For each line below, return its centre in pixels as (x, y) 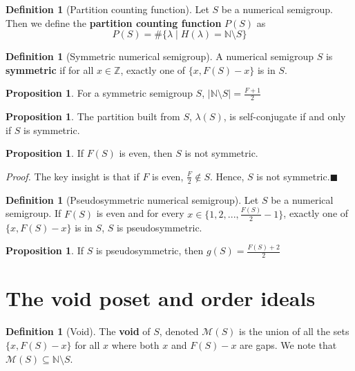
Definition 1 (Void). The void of (78, 331)
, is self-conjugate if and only (285, 116)
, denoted (179, 331)
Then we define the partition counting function (114, 22)
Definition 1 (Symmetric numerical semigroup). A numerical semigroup (160, 56)
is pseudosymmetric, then (150, 250)
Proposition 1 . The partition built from (93, 116)
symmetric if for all (50, 69)
